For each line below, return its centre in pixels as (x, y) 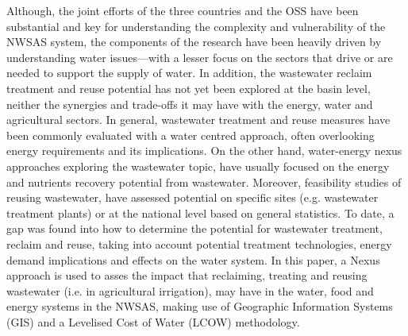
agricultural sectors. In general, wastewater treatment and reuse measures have (198, 120)
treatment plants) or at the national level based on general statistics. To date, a (200, 212)
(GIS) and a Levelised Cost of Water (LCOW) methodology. (153, 321)
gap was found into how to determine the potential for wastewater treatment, (194, 228)
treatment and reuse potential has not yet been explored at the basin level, (189, 88)
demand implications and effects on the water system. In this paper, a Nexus (193, 259)
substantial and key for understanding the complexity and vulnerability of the (196, 26)
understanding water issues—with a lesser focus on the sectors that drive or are (200, 57)
